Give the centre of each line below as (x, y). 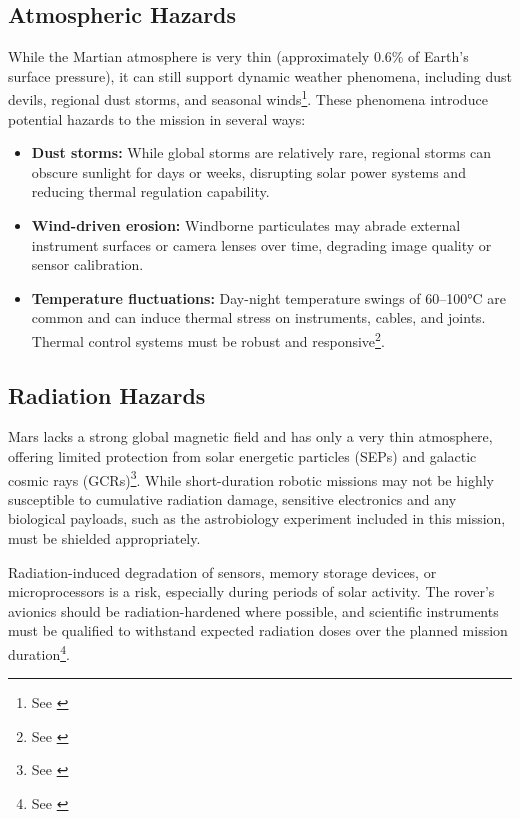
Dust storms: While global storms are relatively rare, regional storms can (261, 152)
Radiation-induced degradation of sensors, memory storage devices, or (222, 571)
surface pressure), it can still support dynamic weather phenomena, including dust (260, 75)
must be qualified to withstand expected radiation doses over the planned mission (258, 630)
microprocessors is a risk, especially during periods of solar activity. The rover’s (251, 591)
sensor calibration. (87, 264)
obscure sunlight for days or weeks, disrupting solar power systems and (248, 171)
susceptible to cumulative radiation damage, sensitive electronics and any (232, 498)
